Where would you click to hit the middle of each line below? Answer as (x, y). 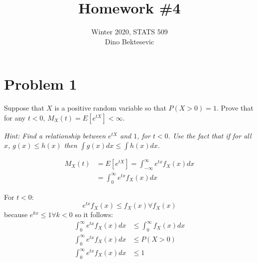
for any (15, 117)
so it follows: (94, 214)
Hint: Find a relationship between (55, 135)
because (16, 214)
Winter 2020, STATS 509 (129, 32)
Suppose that (24, 108)
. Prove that (235, 108)
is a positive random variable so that (110, 108)
